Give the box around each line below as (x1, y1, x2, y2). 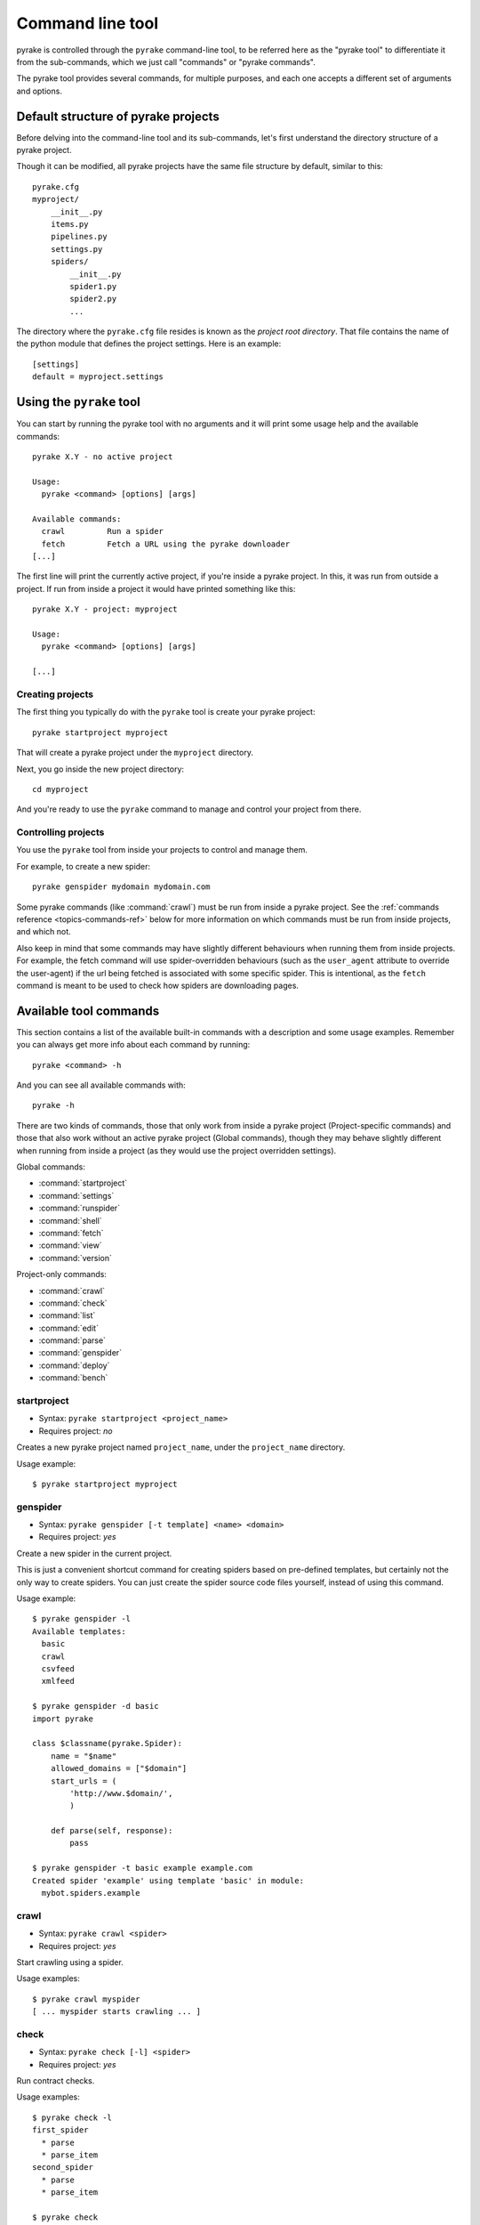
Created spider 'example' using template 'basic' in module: (32, 1875, 304, 1886)
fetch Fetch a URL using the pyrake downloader (41, 538, 291, 549)
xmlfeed (41, 1676, 75, 1687)
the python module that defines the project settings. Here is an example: (16, 338, 282, 349)
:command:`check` (38, 1298, 108, 1308)
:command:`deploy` (38, 1360, 110, 1371)
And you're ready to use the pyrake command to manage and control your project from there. (16, 804, 362, 814)
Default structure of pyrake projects (16, 109, 220, 124)
